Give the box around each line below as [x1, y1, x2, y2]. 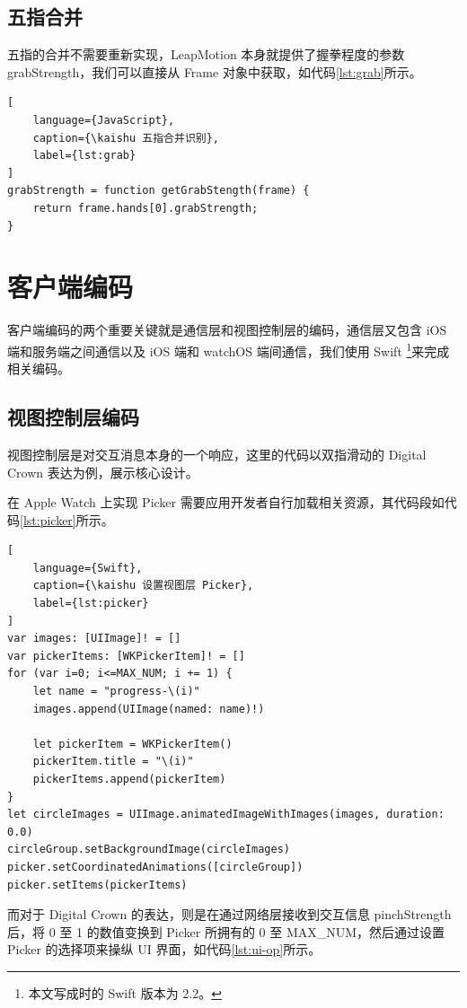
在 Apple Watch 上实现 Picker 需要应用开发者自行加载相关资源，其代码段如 [7, 493, 445, 512]
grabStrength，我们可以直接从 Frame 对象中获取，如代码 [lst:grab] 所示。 [7, 62, 422, 81]
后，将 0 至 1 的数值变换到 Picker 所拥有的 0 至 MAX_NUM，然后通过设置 [7, 922, 445, 941]
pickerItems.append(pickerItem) [32, 773, 226, 785]
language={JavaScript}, [32, 113, 175, 127]
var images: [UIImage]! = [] [7, 632, 181, 645]
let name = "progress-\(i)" [32, 685, 200, 698]
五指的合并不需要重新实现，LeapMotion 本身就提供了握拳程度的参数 [7, 45, 405, 64]
